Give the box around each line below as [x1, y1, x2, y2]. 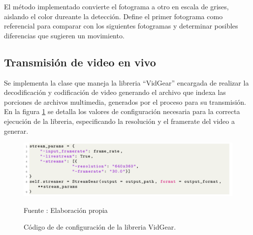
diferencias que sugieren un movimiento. [4, 30, 125, 40]
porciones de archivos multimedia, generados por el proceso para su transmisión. [4, 96, 246, 107]
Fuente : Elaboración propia [24, 205, 108, 215]
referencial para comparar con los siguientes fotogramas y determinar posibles [4, 21, 238, 31]
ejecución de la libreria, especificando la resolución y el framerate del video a [4, 116, 235, 126]
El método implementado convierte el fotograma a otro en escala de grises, [4, 1, 229, 11]
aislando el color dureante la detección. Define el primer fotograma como [4, 11, 223, 21]
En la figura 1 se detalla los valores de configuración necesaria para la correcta [4, 106, 240, 117]
